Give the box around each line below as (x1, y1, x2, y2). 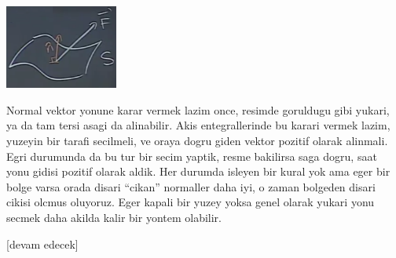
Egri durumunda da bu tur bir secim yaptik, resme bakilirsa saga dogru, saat (6, 147, 377, 164)
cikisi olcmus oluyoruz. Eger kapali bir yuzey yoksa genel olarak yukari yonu (6, 194, 375, 210)
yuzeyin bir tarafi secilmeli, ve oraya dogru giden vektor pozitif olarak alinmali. (6, 132, 388, 148)
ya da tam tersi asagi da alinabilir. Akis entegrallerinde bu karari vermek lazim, (6, 117, 390, 133)
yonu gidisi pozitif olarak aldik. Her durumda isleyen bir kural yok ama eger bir (6, 163, 390, 180)
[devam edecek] (6, 235, 79, 252)
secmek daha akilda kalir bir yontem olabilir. (6, 209, 222, 225)
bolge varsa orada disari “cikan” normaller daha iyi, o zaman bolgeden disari (6, 178, 376, 194)
